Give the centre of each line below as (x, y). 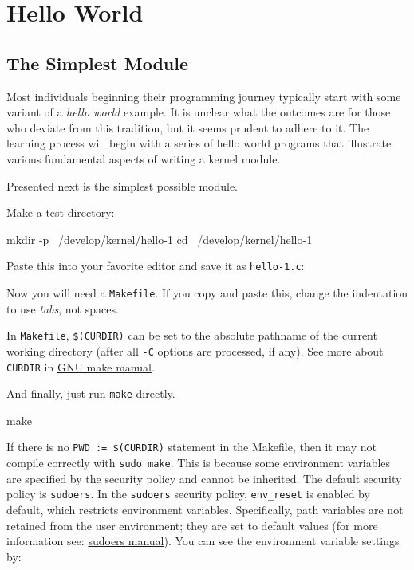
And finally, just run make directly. (91, 393)
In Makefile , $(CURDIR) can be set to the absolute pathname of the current (192, 335)
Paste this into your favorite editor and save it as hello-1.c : (156, 266)
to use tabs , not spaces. (63, 308)
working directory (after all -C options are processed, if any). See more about (195, 350)
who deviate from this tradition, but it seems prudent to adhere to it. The (188, 127)
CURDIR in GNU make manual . (81, 366)
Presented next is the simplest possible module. (122, 185)
